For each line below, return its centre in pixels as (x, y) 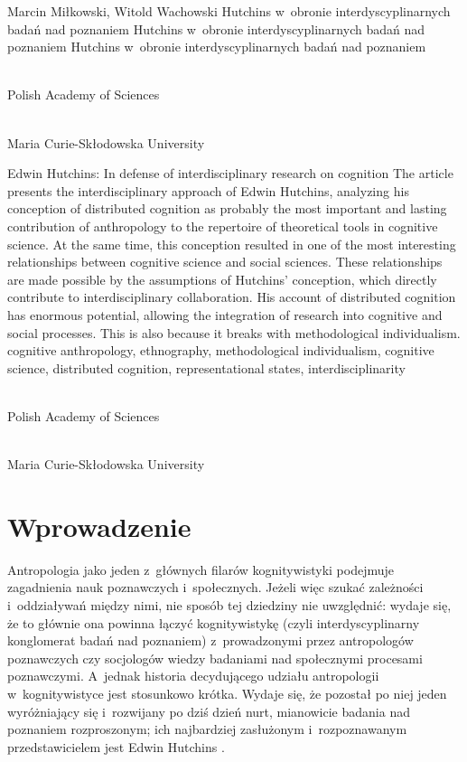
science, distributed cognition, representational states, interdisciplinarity (206, 367)
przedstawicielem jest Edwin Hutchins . (116, 746)
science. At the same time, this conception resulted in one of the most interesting (232, 244)
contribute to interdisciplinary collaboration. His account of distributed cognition (232, 297)
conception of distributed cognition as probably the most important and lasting (227, 208)
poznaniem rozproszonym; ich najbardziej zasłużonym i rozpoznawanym (207, 729)
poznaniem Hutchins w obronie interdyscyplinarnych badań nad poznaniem (217, 47)
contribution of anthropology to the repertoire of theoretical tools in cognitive (223, 226)
